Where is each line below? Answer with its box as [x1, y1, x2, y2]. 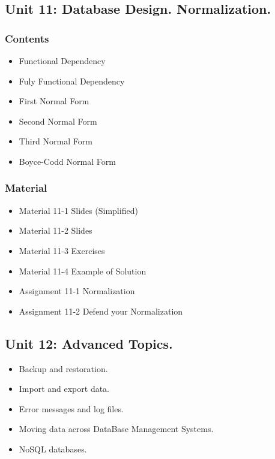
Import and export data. [19, 382, 110, 395]
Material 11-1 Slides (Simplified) [19, 204, 138, 216]
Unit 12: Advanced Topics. [5, 334, 173, 352]
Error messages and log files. [19, 402, 124, 415]
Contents [5, 31, 49, 46]
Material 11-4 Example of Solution [19, 264, 147, 277]
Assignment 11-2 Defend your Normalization [19, 304, 183, 317]
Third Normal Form [19, 135, 92, 147]
